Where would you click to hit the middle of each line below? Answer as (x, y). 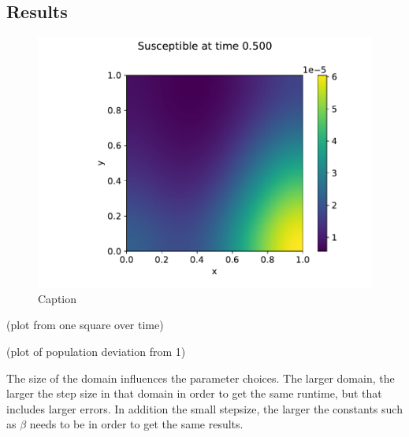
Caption (58, 298)
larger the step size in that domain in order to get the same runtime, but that (194, 393)
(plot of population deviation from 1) (96, 351)
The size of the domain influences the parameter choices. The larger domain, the (201, 378)
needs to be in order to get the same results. (136, 424)
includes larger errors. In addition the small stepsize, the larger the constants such (204, 408)
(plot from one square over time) (85, 325)
